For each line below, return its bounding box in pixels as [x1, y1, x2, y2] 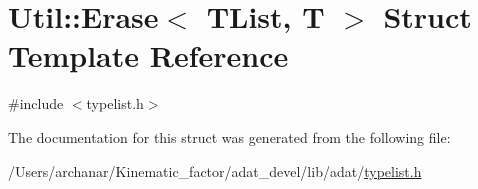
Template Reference [8, 35, 289, 76]
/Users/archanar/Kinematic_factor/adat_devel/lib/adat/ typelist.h [8, 160, 422, 181]
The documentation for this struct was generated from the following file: [8, 126, 451, 147]
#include [8, 93, 64, 114]
